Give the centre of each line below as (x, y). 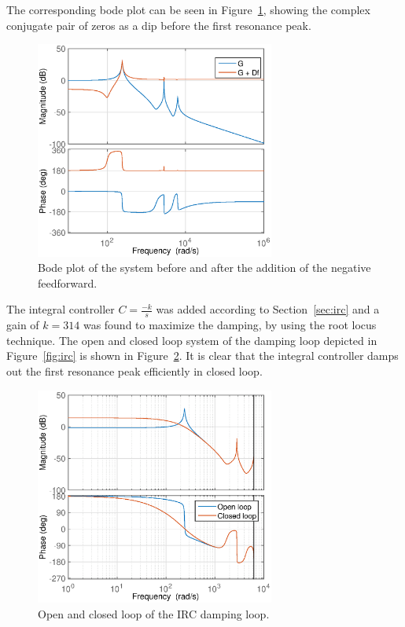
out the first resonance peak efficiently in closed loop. (134, 370)
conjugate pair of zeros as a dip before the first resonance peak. (159, 25)
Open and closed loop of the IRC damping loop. (154, 613)
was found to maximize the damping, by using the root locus (230, 325)
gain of (23, 325)
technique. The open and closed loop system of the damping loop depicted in (192, 340)
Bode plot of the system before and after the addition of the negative (204, 268)
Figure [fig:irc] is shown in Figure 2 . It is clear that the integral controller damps (202, 356)
